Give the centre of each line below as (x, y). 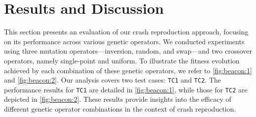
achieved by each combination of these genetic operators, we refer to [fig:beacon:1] (128, 70)
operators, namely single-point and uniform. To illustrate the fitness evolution (122, 60)
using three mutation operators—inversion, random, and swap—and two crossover (128, 51)
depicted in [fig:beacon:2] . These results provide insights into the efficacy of (118, 99)
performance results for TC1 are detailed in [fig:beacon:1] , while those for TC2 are (126, 89)
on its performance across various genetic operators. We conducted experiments (124, 41)
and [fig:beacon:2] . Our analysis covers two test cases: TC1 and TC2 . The (113, 80)
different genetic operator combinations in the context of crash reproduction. (120, 109)
